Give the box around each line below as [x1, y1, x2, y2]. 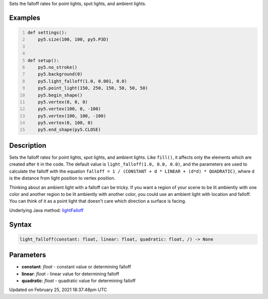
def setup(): [27, 58, 60, 63]
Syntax [9, 220, 32, 229]
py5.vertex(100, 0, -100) [38, 106, 101, 112]
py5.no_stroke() [38, 64, 78, 70]
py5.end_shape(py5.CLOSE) [38, 127, 101, 132]
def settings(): [27, 30, 67, 35]
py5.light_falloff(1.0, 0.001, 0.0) [38, 78, 128, 84]
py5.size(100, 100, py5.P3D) [38, 37, 109, 42]
